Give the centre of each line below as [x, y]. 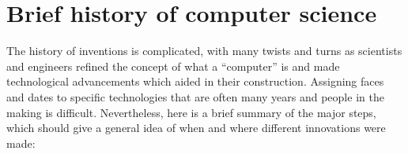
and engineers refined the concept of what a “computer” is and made [173, 66]
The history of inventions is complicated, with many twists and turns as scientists [204, 51]
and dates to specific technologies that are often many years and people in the [195, 96]
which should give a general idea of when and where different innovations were [196, 128]
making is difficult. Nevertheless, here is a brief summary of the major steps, [191, 112]
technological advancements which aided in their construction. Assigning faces [195, 81]
